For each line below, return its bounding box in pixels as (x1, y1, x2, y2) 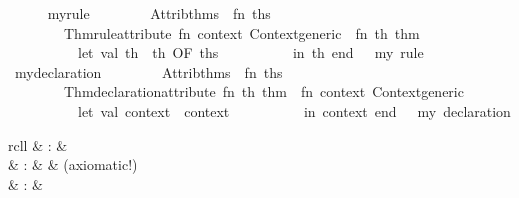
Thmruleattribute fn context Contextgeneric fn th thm (63, 22, 420, 43)
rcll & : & (8, 134, 68, 155)
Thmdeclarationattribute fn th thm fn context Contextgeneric (63, 81, 464, 102)
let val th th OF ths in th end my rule (77, 42, 424, 63)
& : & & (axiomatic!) (8, 154, 138, 175)
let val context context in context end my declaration (77, 100, 511, 121)
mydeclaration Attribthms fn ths (14, 61, 283, 82)
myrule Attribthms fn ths (47, 3, 271, 23)
